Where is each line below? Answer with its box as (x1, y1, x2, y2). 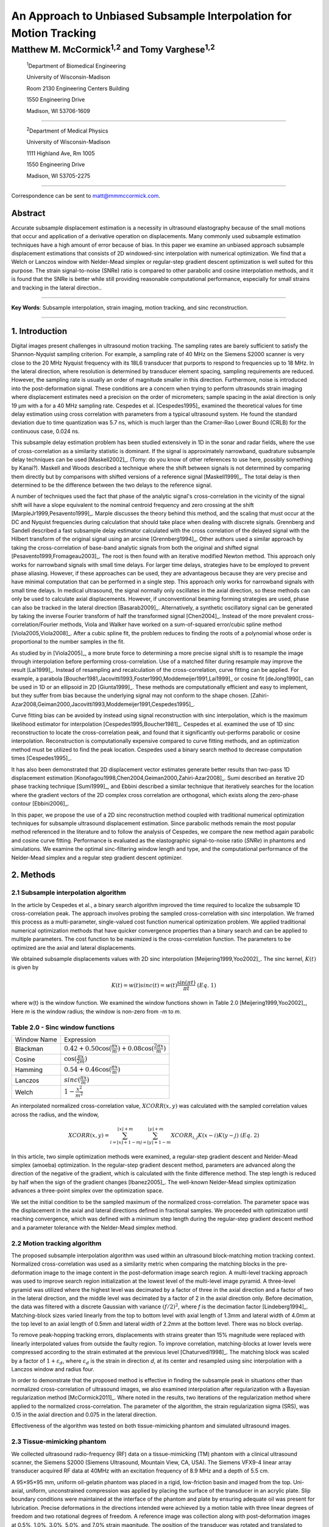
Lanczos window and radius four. (11, 1366, 94, 1373)
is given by (11, 964, 39, 971)
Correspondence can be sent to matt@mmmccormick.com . (11, 192, 161, 199)
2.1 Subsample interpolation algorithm (11, 889, 126, 897)
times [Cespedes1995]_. (11, 754, 73, 762)
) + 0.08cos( (118, 1044, 155, 1052)
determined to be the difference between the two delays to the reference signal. (11, 481, 213, 489)
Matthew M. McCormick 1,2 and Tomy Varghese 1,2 (11, 42, 216, 55)
